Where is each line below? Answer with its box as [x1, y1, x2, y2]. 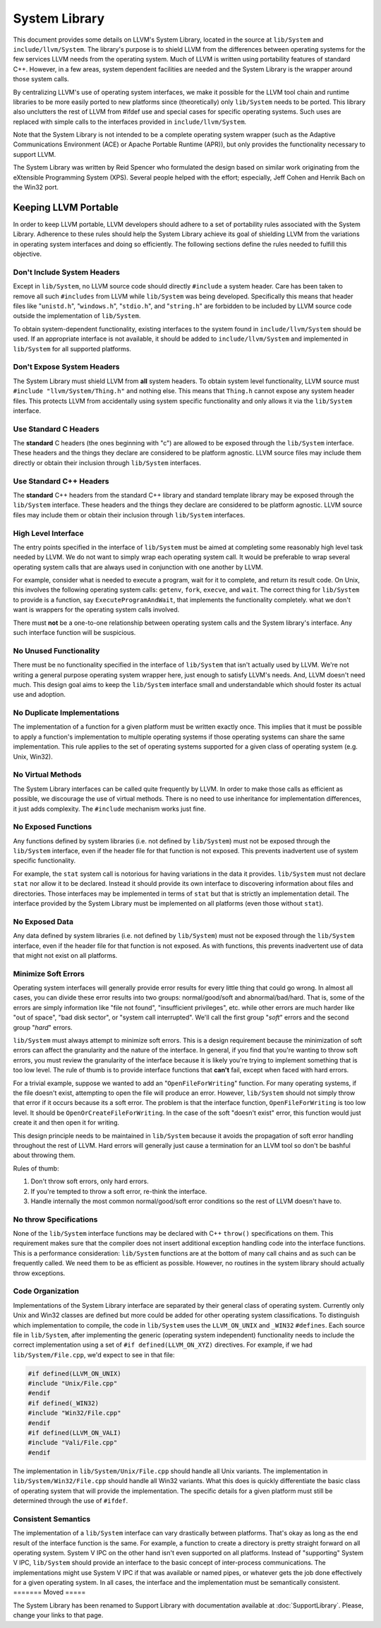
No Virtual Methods [13, 770, 82, 780]
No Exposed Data [13, 916, 74, 926]
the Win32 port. [13, 183, 59, 192]
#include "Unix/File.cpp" [28, 1379, 118, 1388]
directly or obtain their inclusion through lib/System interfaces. [13, 458, 201, 467]
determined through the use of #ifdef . [13, 1496, 128, 1505]
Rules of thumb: [13, 1164, 59, 1173]
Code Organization [13, 1287, 79, 1296]
